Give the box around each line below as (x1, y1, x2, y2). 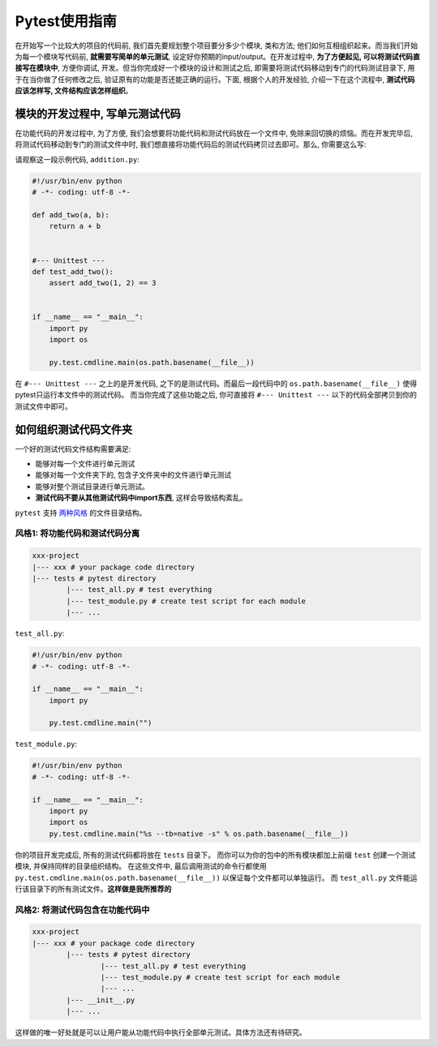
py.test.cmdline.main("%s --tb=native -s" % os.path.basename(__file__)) (49, 829, 349, 839)
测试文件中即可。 (15, 401, 72, 411)
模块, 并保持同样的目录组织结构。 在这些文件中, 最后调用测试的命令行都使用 (15, 861, 267, 871)
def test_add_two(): (32, 267, 114, 276)
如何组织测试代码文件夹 (15, 423, 133, 436)
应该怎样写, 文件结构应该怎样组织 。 (15, 86, 133, 96)
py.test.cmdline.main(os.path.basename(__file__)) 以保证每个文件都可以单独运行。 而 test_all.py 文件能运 (15, 873, 418, 882)
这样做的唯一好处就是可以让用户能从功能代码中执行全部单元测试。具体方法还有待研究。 (15, 1028, 307, 1037)
